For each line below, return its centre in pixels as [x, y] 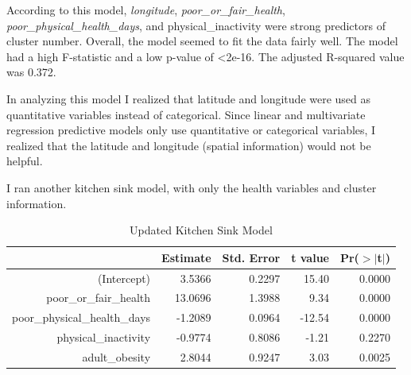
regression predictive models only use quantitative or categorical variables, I [191, 130]
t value [310, 257]
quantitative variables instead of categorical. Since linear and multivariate [186, 114]
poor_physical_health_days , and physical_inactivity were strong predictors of [196, 25]
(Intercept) [124, 278]
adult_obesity [116, 356]
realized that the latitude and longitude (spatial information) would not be [189, 145]
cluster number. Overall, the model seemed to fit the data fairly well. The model [202, 41]
